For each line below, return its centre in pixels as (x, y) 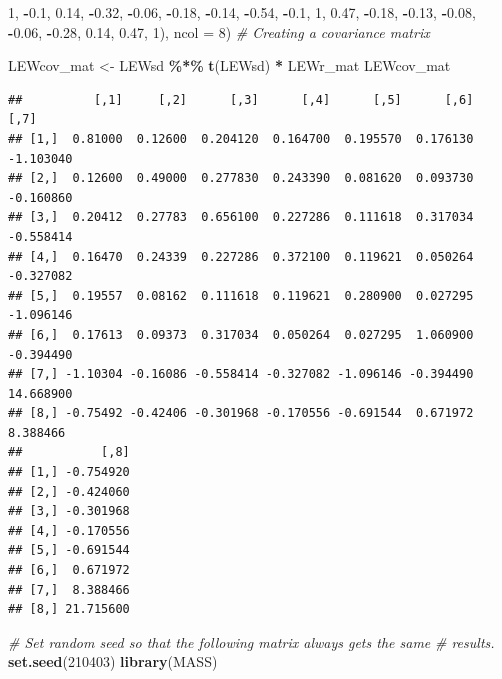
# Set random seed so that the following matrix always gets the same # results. (251, 641)
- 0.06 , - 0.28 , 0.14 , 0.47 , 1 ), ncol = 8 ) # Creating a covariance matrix (219, 31)
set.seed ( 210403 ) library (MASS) (113, 661)
